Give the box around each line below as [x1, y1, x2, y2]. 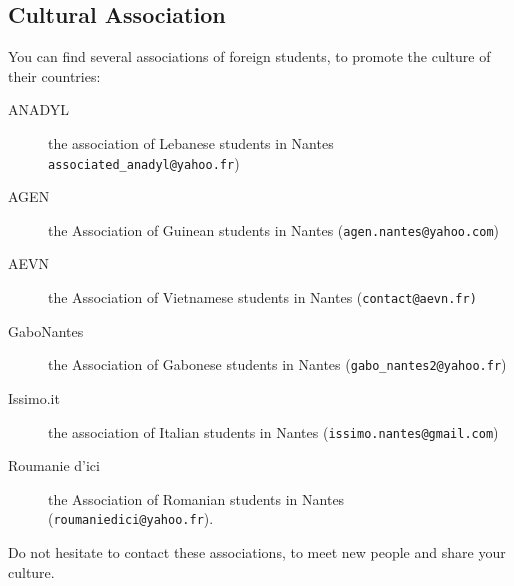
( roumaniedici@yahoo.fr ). [48, 508, 214, 529]
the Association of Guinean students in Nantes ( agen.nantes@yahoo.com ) [48, 219, 500, 240]
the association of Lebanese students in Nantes [48, 132, 334, 153]
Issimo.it [8, 387, 60, 408]
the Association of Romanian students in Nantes [48, 488, 345, 509]
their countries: [8, 65, 101, 86]
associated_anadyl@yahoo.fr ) [48, 152, 240, 173]
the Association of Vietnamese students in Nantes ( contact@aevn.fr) [48, 287, 477, 308]
